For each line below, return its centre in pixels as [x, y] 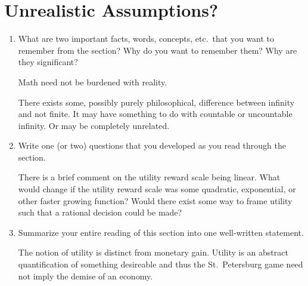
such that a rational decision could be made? [100, 212]
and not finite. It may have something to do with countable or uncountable [155, 114]
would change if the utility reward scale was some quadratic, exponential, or [157, 189]
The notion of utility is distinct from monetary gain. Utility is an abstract [153, 252]
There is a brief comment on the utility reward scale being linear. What [149, 177]
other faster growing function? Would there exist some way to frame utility [155, 200]
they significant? [48, 62]
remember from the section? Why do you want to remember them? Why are [158, 50]
